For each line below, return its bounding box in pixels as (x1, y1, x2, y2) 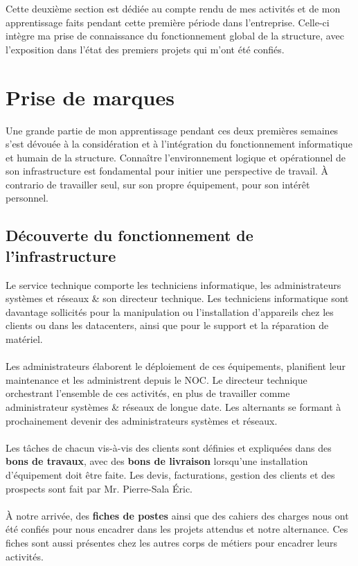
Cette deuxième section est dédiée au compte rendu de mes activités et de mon (6, 1, 341, 15)
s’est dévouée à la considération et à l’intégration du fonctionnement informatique (6, 136, 352, 151)
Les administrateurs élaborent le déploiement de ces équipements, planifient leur (6, 359, 346, 373)
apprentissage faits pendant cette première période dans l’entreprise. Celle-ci (6, 15, 330, 29)
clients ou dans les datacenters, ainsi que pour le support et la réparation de (6, 318, 329, 333)
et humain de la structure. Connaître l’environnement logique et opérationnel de (6, 150, 346, 164)
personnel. (6, 191, 48, 205)
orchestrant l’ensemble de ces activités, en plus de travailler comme (6, 386, 290, 400)
